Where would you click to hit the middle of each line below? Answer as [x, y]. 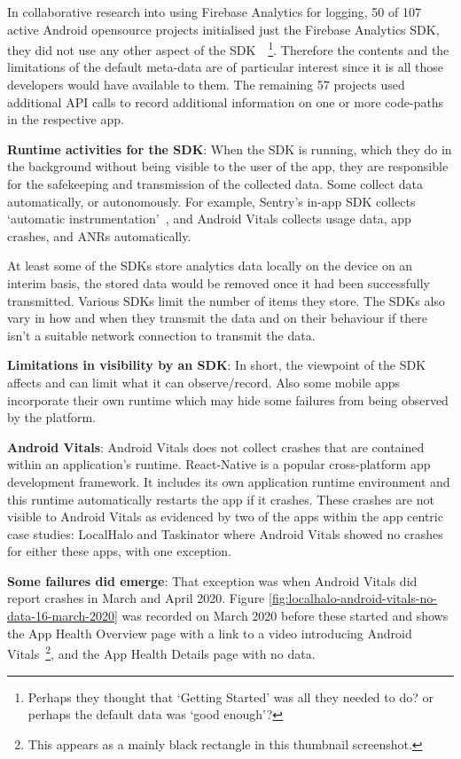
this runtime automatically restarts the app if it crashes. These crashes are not [221, 499]
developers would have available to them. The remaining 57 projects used [206, 85]
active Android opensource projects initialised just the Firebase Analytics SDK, [223, 29]
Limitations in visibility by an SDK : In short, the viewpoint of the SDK [217, 365]
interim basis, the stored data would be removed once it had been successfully [219, 282]
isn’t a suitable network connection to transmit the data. [161, 335]
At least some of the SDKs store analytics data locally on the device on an [210, 266]
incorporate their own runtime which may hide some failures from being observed [228, 399]
